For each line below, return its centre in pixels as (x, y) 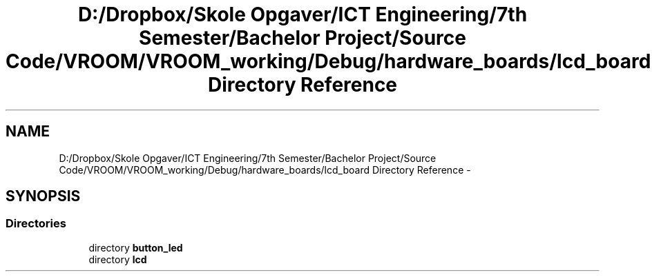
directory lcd (118, 259)
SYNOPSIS (43, 196)
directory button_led (136, 247)
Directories (36, 224)
